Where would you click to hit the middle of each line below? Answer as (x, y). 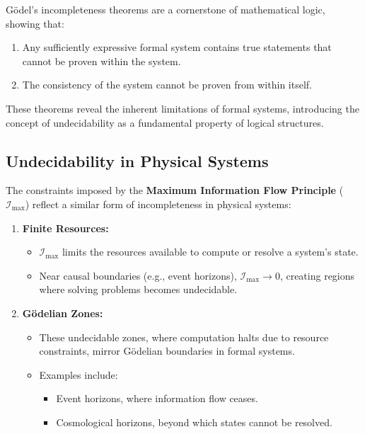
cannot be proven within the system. (102, 61)
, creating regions (317, 275)
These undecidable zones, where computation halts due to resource (184, 337)
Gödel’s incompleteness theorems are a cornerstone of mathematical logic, (166, 9)
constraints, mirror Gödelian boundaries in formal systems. (167, 351)
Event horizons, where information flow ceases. (157, 398)
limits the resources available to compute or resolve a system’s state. (210, 252)
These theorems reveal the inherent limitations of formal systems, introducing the (182, 108)
